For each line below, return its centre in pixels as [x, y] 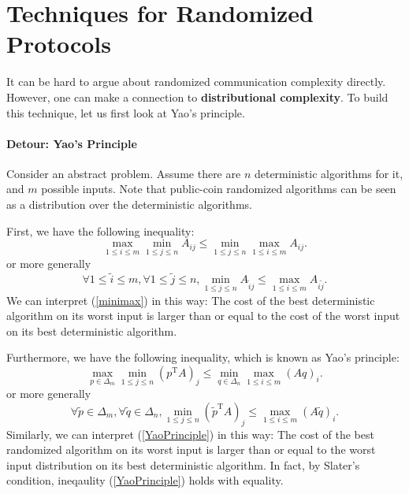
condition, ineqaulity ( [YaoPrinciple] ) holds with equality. [145, 480]
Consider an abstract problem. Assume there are [124, 173]
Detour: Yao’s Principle [72, 143]
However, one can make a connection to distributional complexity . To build [197, 97]
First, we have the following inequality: [100, 230]
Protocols [59, 44]
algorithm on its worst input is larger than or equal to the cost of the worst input [203, 316]
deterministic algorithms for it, [329, 173]
